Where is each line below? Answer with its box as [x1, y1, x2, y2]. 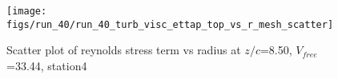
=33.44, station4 [6, 57, 87, 73]
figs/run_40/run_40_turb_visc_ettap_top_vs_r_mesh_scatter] [6, 18, 334, 30]
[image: [6, 6, 47, 17]
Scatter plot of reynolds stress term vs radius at [6, 41, 241, 58]
